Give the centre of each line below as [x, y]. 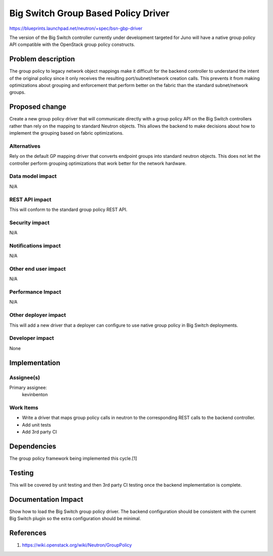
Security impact [30, 223]
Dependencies [33, 446]
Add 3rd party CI [39, 432]
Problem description [42, 59]
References [28, 533]
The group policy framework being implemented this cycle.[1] [73, 458]
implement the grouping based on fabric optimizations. [66, 133]
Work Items [24, 408]
